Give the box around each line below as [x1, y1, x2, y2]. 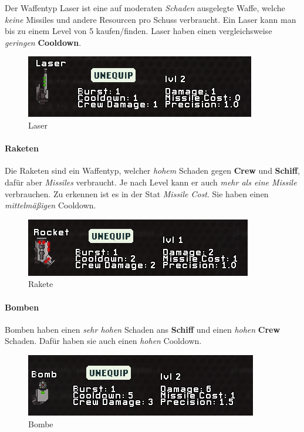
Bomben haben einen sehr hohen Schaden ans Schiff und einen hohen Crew [5, 323, 281, 335]
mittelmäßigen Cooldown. [5, 199, 96, 211]
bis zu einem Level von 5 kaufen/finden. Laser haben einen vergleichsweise [5, 25, 272, 37]
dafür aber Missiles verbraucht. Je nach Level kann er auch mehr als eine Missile [5, 176, 297, 188]
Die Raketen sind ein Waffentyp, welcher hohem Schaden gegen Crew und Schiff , [5, 164, 300, 177]
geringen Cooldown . [5, 36, 82, 48]
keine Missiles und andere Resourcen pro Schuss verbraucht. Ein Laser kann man [5, 13, 296, 25]
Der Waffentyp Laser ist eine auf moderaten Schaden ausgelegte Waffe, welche [5, 2, 285, 14]
